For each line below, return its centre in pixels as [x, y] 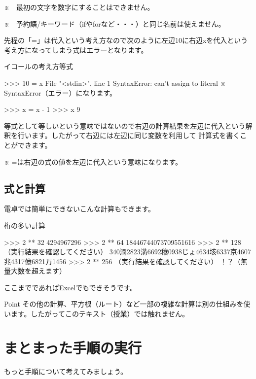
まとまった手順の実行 [73, 347]
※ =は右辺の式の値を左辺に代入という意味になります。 [93, 161]
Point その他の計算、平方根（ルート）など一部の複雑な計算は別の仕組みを [124, 304]
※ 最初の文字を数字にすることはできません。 [79, 7]
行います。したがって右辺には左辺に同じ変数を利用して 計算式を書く [129, 135]
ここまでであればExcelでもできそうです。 [71, 287]
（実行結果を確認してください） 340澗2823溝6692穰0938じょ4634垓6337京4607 [128, 252]
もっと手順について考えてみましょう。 [66, 371]
